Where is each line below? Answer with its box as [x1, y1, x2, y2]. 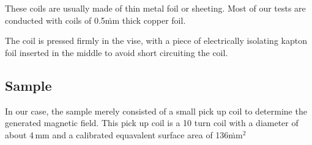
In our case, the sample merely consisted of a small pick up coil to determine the [5, 104, 307, 117]
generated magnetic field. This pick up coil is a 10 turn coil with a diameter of [5, 116, 299, 129]
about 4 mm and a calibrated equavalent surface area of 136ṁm [5, 128, 243, 141]
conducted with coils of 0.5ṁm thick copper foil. [5, 13, 186, 26]
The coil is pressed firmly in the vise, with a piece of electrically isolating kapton [5, 34, 307, 47]
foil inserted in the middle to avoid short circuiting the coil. [5, 46, 228, 58]
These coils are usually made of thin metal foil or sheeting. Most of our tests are [5, 2, 306, 14]
